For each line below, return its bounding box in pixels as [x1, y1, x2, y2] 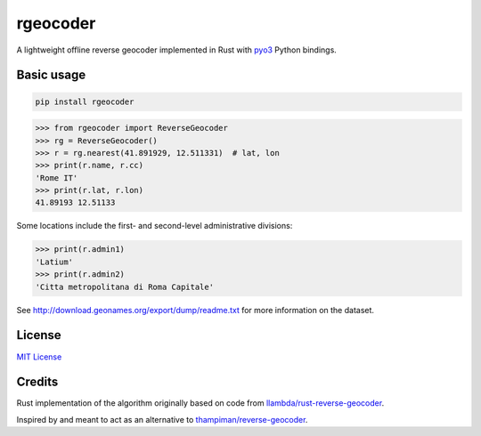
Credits [16, 375, 59, 390]
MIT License [16, 351, 62, 362]
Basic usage [16, 68, 86, 83]
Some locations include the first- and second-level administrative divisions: [16, 221, 293, 231]
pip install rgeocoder [35, 96, 135, 107]
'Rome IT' [35, 173, 78, 182]
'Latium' [35, 256, 74, 267]
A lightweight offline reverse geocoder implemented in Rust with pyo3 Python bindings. [16, 44, 338, 55]
